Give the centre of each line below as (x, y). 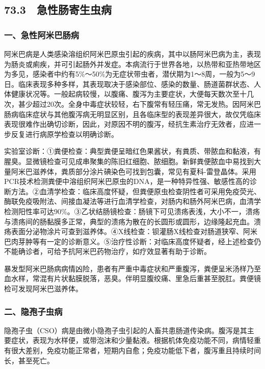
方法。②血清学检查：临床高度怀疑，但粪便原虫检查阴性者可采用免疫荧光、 (136, 191)
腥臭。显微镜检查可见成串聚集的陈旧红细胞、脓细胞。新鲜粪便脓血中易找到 (129, 161)
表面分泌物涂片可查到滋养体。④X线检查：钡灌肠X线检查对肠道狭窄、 (127, 231)
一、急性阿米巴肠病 (42, 34)
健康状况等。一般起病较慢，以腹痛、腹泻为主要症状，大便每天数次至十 (129, 94)
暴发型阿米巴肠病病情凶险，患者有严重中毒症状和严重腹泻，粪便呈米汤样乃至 (132, 268)
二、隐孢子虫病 (33, 311)
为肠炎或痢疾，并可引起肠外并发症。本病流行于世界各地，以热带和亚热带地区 (132, 64)
